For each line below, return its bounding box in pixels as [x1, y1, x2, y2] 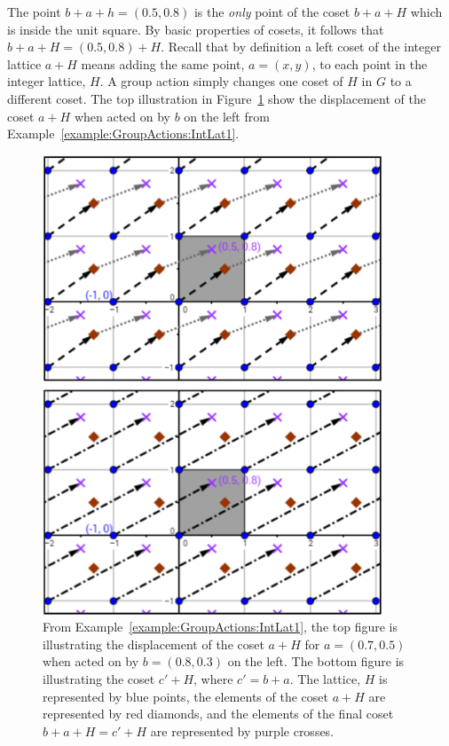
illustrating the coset [43, 670, 155, 688]
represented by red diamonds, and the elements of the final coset [43, 704, 394, 723]
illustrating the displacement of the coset [43, 634, 264, 653]
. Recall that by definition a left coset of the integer [161, 37, 441, 56]
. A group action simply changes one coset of [99, 72, 343, 90]
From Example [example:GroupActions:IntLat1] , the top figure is [43, 617, 398, 636]
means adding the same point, [81, 54, 245, 73]
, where [193, 670, 233, 688]
